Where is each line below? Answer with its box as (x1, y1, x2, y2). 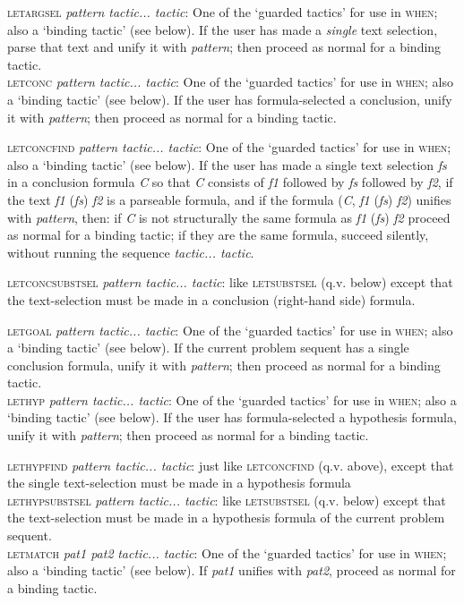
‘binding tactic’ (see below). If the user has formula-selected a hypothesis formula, (7, 408, 457, 427)
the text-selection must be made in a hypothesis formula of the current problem (7, 508, 445, 527)
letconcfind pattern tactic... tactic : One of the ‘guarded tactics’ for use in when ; (7, 138, 451, 157)
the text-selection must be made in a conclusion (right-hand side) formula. (7, 290, 416, 309)
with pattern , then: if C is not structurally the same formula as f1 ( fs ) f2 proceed (7, 208, 451, 226)
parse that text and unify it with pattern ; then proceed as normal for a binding (7, 38, 442, 56)
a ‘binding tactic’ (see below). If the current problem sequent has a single (7, 338, 409, 357)
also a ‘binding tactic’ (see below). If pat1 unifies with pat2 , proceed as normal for (7, 561, 456, 580)
